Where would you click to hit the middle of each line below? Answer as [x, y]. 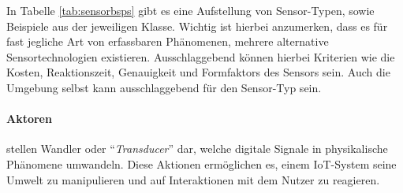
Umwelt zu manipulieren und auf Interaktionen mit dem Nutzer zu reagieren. [193, 179]
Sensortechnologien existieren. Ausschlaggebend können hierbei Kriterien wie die [201, 56]
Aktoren [29, 119]
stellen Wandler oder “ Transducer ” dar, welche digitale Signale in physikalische [197, 148]
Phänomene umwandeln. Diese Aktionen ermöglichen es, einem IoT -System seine [201, 163]
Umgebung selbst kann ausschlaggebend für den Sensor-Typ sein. [164, 87]
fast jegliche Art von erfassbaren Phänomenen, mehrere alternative [168, 41]
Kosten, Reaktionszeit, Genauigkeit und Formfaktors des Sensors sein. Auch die [198, 72]
